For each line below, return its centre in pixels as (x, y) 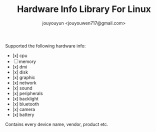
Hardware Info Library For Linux (84, 9)
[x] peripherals (28, 93)
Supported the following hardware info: (45, 45)
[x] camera (24, 109)
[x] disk (20, 72)
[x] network (24, 82)
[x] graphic (24, 77)
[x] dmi (20, 66)
